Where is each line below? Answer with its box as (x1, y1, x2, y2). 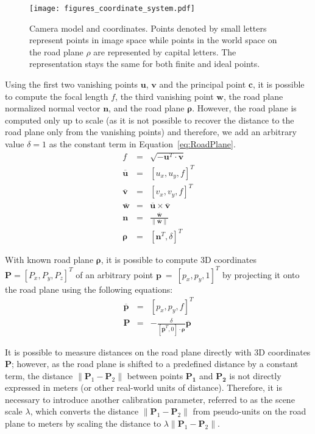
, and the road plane (108, 102, 185, 114)
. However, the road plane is (192, 102, 297, 114)
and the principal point (159, 78, 246, 91)
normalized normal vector (5, 102, 101, 114)
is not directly (229, 369, 281, 382)
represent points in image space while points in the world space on (29, 33, 277, 46)
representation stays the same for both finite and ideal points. (29, 57, 260, 70)
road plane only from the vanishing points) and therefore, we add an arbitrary (5, 125, 297, 138)
